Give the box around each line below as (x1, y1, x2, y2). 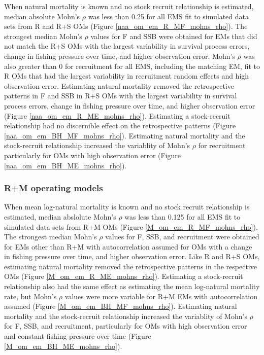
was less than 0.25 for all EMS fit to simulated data (88, 11, 249, 21)
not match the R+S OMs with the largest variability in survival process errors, (4, 41, 250, 51)
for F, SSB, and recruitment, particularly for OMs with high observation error (4, 321, 247, 331)
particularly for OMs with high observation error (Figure (4, 150, 181, 160)
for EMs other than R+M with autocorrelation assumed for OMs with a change (4, 241, 252, 252)
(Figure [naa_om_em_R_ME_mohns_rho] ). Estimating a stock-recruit (4, 110, 230, 121)
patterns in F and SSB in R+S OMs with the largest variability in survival (4, 90, 237, 101)
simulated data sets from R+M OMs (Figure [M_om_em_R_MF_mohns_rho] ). (4, 221, 258, 232)
